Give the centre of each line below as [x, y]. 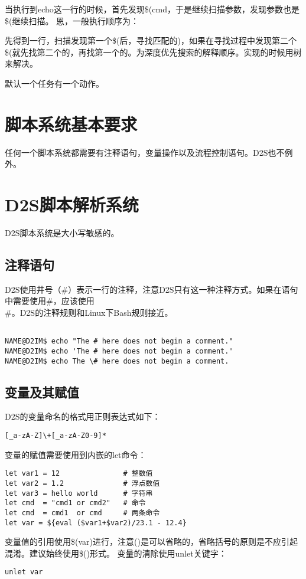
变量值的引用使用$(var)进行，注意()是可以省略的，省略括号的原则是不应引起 [151, 542]
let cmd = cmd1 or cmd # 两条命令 [82, 513]
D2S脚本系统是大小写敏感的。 [62, 233]
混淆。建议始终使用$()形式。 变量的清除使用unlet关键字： [116, 553]
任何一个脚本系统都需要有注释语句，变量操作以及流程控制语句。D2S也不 [145, 152]
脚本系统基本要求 [71, 124]
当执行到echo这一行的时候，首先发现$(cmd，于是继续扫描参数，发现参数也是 [152, 9]
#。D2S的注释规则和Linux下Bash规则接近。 [89, 312]
